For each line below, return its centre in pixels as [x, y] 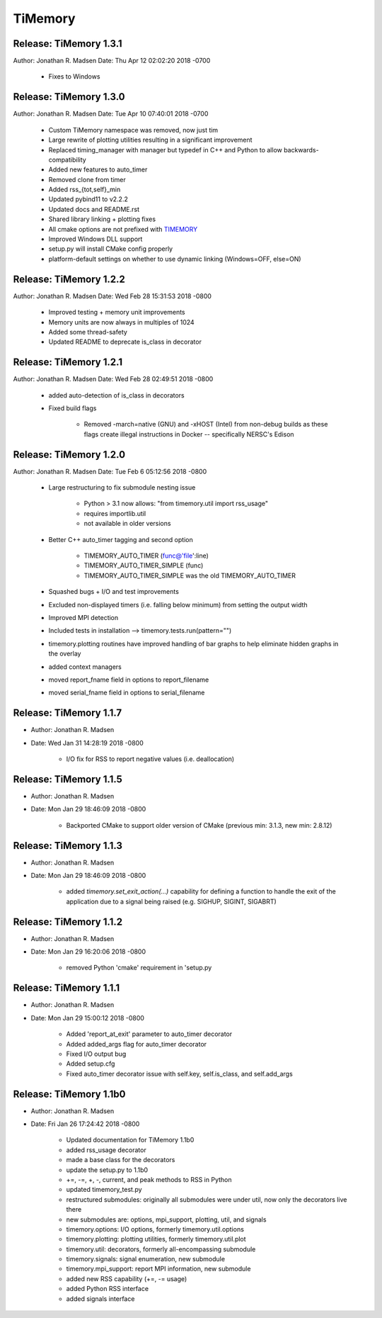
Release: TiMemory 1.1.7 [68, 713]
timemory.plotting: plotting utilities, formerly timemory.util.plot [156, 1239]
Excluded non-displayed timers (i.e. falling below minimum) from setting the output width [178, 604]
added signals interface [100, 1299]
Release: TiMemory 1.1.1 [66, 988]
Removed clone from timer [87, 179]
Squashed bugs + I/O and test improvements [114, 592]
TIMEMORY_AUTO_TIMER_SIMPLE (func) [144, 565]
